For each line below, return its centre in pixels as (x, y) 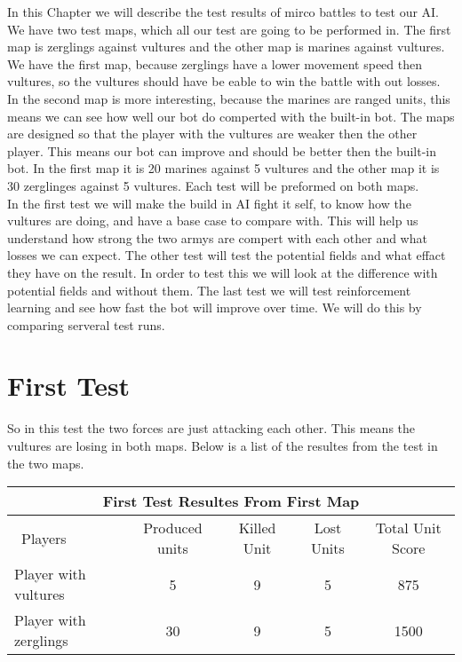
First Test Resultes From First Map (231, 501)
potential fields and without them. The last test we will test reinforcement (209, 290)
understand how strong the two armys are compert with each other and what (217, 237)
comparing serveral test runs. (86, 324)
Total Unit (408, 528)
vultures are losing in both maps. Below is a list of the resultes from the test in (223, 445)
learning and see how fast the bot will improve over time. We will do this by (215, 307)
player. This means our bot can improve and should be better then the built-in (222, 150)
